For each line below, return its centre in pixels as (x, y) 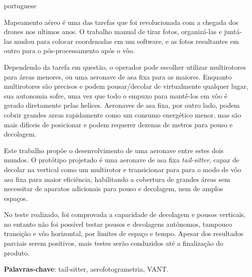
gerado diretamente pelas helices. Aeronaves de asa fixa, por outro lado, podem (122, 105)
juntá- (233, 31)
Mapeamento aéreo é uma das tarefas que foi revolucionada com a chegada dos (121, 22)
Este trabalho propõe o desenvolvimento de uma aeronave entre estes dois (114, 150)
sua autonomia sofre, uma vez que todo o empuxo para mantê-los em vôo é (116, 95)
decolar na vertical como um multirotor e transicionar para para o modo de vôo (123, 169)
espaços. (16, 198)
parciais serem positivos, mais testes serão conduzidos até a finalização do (114, 243)
